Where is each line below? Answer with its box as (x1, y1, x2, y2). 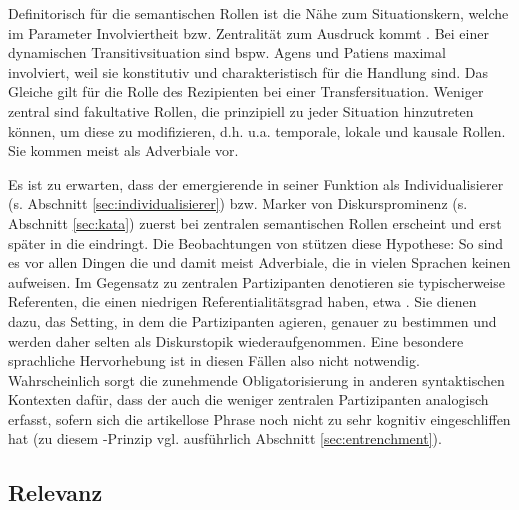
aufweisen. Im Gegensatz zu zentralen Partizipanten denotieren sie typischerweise (8, 271, 505, 292)
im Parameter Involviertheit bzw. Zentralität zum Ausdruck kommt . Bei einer (8, 22, 489, 43)
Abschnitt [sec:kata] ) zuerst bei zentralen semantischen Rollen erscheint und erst (8, 212, 502, 233)
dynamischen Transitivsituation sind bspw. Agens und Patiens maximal (8, 42, 446, 63)
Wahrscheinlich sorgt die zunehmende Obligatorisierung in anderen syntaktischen (8, 369, 505, 390)
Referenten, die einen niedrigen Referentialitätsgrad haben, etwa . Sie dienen (8, 291, 477, 312)
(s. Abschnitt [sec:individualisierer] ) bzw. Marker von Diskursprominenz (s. (8, 193, 468, 214)
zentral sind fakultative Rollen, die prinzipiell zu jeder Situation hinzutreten (8, 100, 474, 121)
